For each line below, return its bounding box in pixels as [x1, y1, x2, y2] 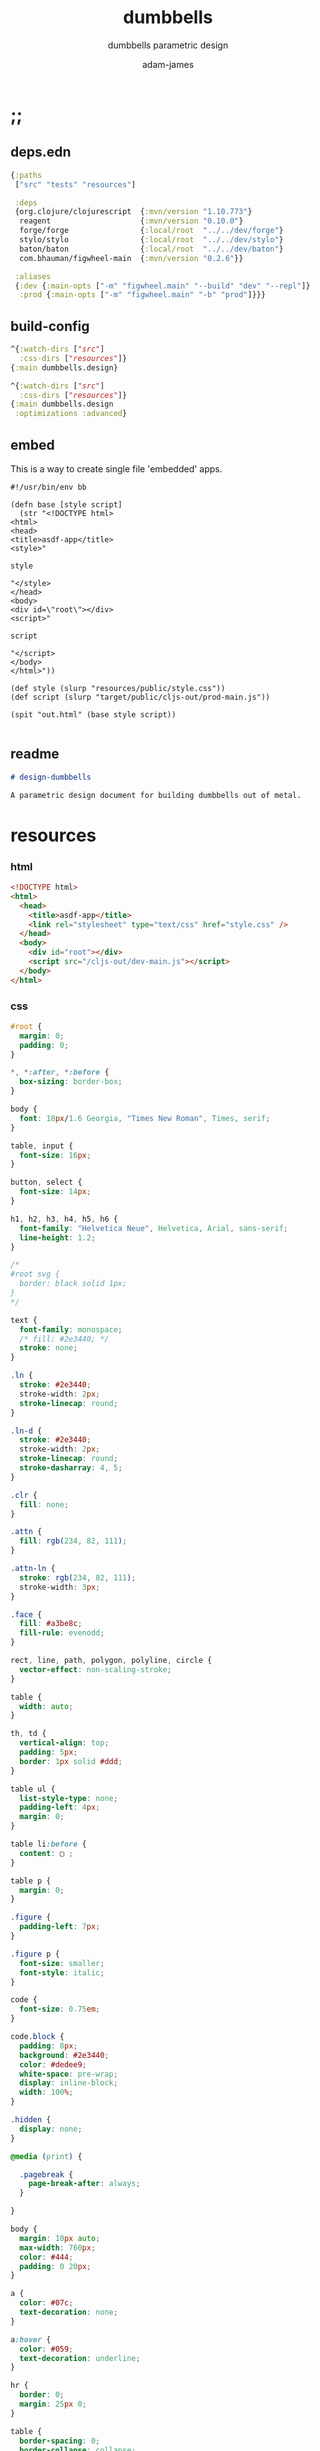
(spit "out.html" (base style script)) [10, 710, 177, 720]
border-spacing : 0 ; [19, 2436, 101, 2446]
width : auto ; [19, 1701, 74, 1711]
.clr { [10, 1490, 38, 1500]
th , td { [10, 1729, 47, 1739]
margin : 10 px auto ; [19, 2233, 101, 2243]
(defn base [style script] [10, 500, 123, 510]
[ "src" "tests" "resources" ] [14, 179, 137, 190]
